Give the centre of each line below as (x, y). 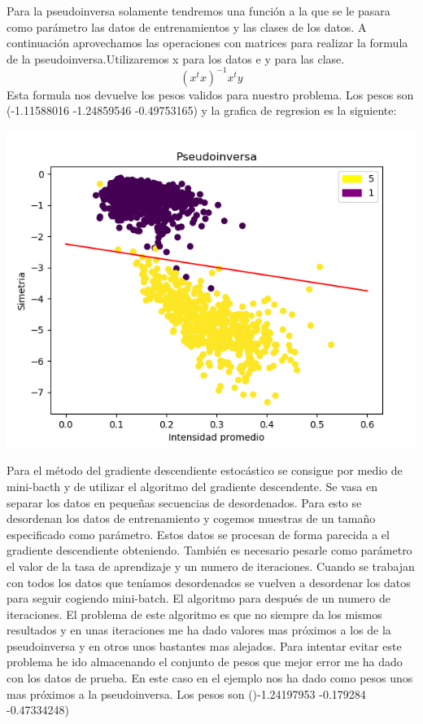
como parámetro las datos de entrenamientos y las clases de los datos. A (187, 26)
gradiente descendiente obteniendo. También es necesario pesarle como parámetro (209, 550)
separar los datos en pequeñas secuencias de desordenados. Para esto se (184, 502)
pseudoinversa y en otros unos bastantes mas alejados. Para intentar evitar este (204, 645)
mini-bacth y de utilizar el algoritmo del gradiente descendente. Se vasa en (192, 486)
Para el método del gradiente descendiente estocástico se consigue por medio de (205, 470)
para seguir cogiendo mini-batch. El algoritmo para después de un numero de (198, 598)
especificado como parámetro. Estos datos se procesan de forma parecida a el (198, 534)
